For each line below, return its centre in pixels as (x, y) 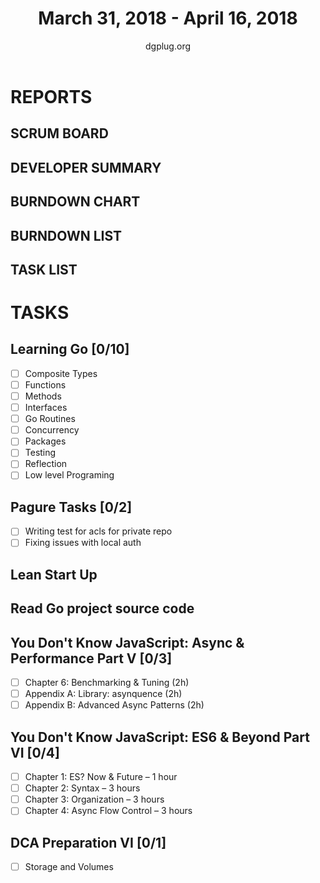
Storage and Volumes (69, 867)
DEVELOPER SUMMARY (86, 167)
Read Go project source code (102, 608)
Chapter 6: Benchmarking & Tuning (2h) (107, 683)
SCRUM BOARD (59, 133)
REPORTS (51, 96)
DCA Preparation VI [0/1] (88, 842)
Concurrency (52, 430)
